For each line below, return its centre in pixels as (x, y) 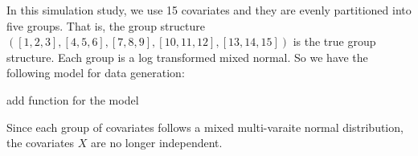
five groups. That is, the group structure (106, 25)
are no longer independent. (157, 143)
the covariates (41, 143)
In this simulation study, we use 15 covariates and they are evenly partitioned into (209, 10)
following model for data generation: (96, 73)
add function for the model (73, 99)
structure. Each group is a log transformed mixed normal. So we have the (187, 57)
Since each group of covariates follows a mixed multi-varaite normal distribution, (205, 127)
